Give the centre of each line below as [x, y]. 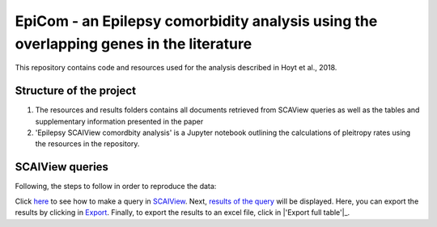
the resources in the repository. [87, 144]
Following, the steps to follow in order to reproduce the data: [116, 187]
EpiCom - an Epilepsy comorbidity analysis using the [196, 21]
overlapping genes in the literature [134, 44]
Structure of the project [76, 91]
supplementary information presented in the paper [119, 121]
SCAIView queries [62, 167]
